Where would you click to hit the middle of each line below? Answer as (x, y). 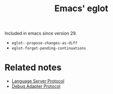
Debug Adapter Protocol (36, 86)
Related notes (33, 67)
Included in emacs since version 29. (41, 33)
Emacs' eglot (81, 9)
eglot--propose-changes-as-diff (44, 43)
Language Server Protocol (38, 81)
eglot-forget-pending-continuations (49, 48)
